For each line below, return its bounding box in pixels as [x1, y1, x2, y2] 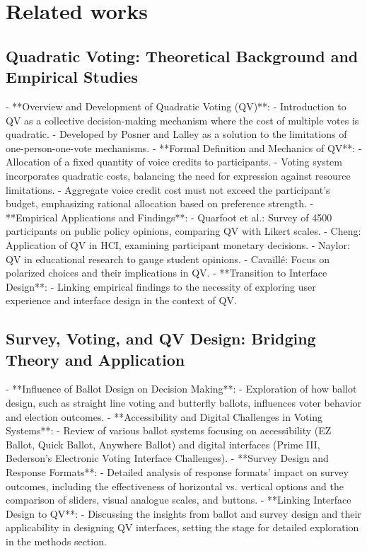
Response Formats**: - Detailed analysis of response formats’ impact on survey [6, 465, 349, 480]
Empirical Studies [6, 66, 138, 88]
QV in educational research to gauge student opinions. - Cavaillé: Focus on [6, 251, 330, 266]
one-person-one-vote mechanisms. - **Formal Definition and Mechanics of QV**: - [6, 140, 362, 155]
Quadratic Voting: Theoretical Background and [6, 45, 359, 66]
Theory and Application [6, 348, 185, 370]
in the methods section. [6, 534, 107, 548]
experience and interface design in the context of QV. [6, 293, 237, 308]
